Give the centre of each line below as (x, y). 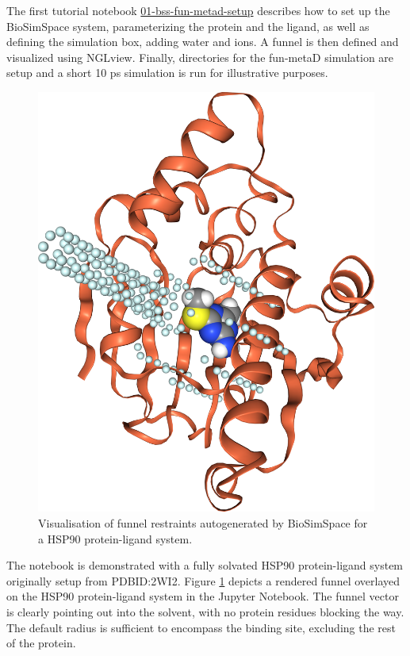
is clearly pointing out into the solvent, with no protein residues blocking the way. (205, 612)
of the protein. (41, 643)
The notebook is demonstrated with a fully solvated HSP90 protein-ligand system (205, 565)
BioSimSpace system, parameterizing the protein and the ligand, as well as (188, 26)
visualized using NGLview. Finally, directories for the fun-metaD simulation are (200, 57)
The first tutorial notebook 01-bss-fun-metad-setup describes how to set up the (198, 10)
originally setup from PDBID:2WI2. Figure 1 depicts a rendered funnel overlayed (203, 580)
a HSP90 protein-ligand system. (115, 538)
